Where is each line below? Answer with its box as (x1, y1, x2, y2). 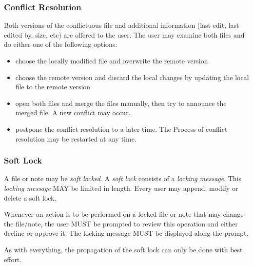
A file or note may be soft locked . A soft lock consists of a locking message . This (4, 173, 242, 184)
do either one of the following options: (4, 39, 117, 49)
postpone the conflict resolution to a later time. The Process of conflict (15, 123, 228, 134)
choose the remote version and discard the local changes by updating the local (15, 72, 249, 82)
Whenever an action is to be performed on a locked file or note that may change (4, 209, 244, 219)
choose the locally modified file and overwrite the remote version (15, 56, 208, 65)
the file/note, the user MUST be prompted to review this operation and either (4, 218, 238, 228)
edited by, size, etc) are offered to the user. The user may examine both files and (4, 29, 245, 40)
